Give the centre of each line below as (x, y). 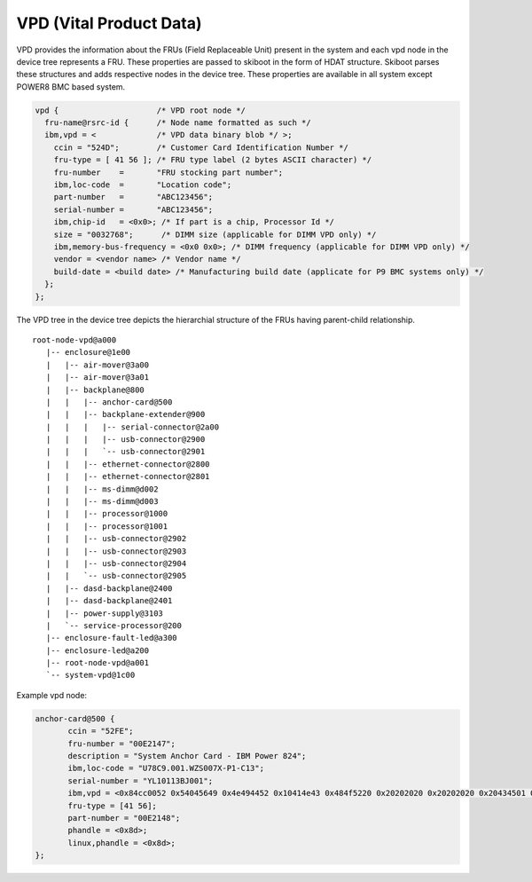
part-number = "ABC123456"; (133, 197)
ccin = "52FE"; (101, 731)
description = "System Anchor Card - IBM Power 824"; (187, 756)
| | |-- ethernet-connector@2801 (128, 476)
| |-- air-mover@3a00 (98, 365)
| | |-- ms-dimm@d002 (102, 489)
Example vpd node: (52, 695)
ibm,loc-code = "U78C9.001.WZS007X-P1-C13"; (166, 768)
